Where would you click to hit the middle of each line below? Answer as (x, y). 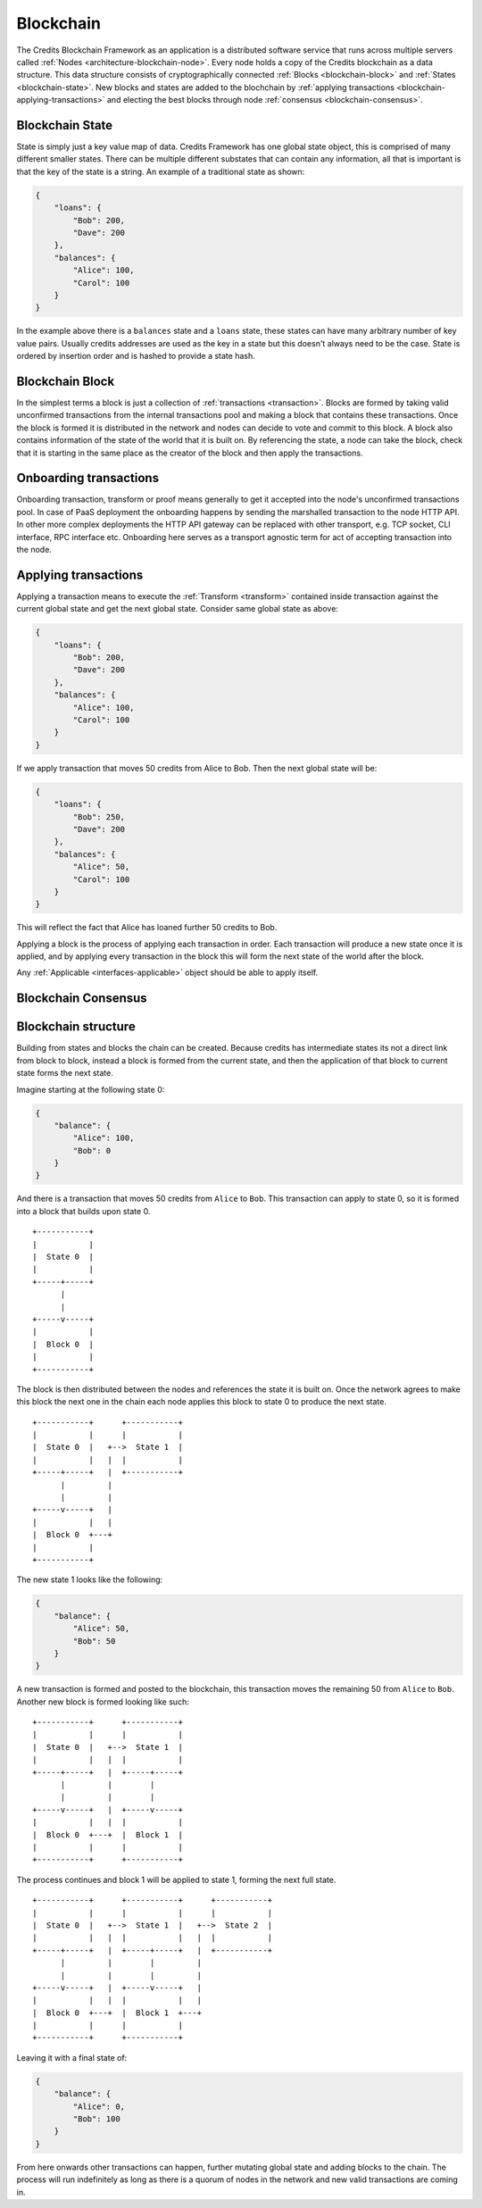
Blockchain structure (76, 1027)
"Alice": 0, (99, 2106)
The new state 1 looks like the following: (90, 1579)
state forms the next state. (65, 1073)
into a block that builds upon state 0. (83, 1211)
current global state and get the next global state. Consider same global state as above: (178, 609)
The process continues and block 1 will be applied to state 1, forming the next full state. (176, 1879)
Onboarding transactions (88, 478)
